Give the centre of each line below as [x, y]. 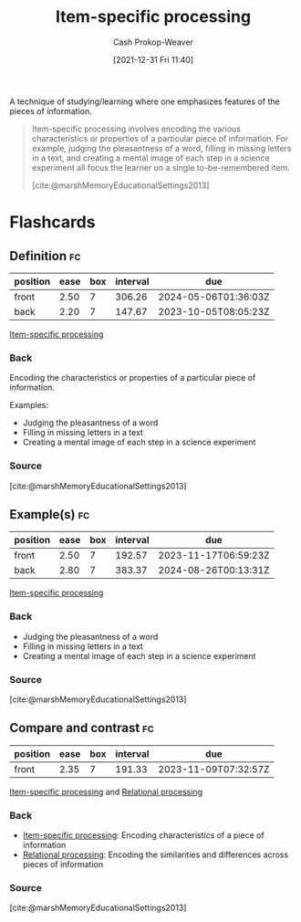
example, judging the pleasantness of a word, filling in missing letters [161, 148]
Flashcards [52, 222]
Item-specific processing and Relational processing [106, 791]
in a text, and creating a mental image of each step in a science [151, 158]
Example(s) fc [50, 514]
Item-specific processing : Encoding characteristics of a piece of [143, 835]
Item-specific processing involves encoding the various [136, 129]
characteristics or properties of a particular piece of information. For [160, 138]
